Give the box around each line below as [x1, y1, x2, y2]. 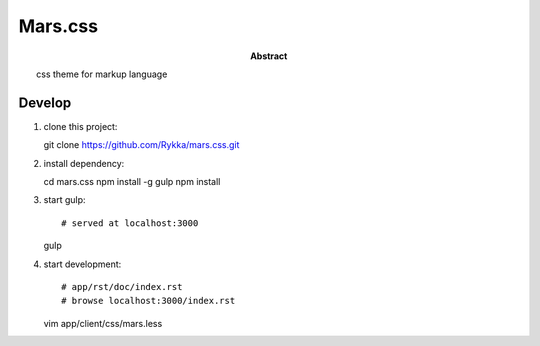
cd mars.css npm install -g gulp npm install [43, 176, 221, 188]
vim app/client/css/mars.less [43, 317, 163, 329]
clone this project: [43, 120, 118, 132]
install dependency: [43, 157, 125, 169]
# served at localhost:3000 [61, 217, 199, 229]
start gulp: [43, 194, 86, 206]
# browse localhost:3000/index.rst [61, 295, 236, 307]
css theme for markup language [36, 68, 168, 80]
